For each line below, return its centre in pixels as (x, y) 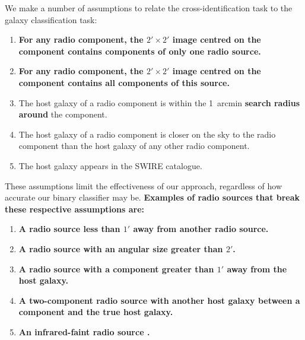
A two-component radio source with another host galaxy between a (159, 300)
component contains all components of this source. (124, 82)
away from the (257, 268)
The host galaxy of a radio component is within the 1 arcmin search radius (159, 102)
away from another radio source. (201, 229)
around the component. (63, 114)
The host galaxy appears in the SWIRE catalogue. (110, 165)
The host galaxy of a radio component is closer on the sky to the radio (147, 134)
